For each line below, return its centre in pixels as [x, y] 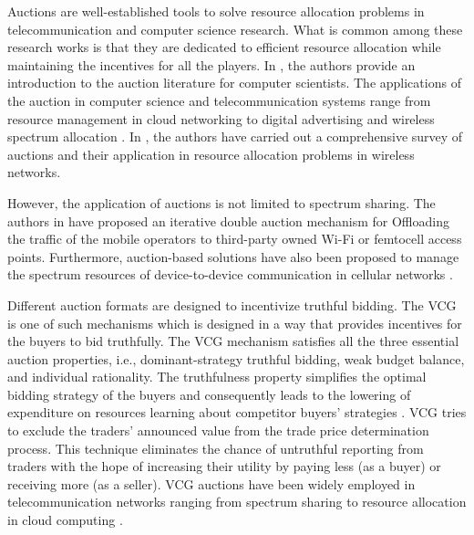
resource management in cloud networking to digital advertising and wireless [221, 118]
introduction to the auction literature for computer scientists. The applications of [234, 83]
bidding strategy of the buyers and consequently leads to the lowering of [209, 394]
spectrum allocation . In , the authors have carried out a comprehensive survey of [235, 136]
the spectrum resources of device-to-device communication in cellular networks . [230, 274]
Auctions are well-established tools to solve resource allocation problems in [216, 11]
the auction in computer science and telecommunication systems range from [219, 100]
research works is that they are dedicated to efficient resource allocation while [224, 47]
